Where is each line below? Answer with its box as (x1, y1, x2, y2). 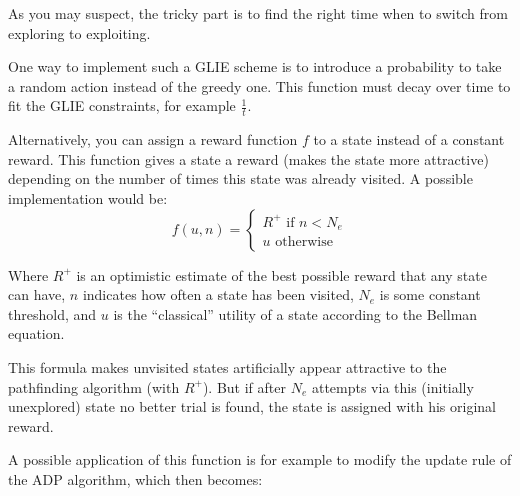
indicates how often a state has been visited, (82, 284, 354, 305)
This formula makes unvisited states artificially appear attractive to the (8, 356, 447, 377)
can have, (8, 284, 66, 305)
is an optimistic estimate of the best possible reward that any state (76, 264, 487, 285)
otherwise (275, 235, 333, 250)
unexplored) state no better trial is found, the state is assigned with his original (8, 396, 496, 417)
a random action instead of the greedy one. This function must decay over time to (8, 75, 511, 96)
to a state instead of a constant (313, 129, 505, 150)
